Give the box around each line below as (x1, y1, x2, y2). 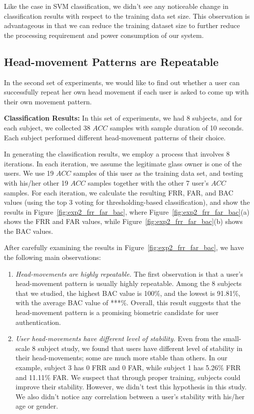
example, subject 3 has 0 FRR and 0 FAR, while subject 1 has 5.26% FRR (15, 362, 241, 373)
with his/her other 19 (4, 177, 68, 188)
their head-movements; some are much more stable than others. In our (15, 352, 227, 363)
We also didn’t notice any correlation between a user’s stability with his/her (15, 391, 245, 401)
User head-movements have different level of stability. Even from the (15, 333, 221, 344)
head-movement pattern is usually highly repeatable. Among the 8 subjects (15, 278, 242, 288)
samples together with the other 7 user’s (87, 177, 209, 188)
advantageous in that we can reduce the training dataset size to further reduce (4, 20, 240, 31)
